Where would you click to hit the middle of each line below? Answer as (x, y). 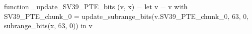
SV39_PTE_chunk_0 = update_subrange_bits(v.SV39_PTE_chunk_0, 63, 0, (126, 16)
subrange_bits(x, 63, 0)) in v (48, 25)
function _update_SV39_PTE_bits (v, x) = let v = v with (96, 6)
